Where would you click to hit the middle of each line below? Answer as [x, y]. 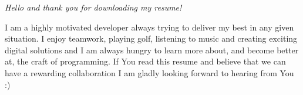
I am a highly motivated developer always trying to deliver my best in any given [149, 27]
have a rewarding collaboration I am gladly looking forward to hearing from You [149, 72]
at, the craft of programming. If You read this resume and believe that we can [145, 61]
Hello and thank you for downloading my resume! [93, 7]
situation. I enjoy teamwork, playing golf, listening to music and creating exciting [151, 38]
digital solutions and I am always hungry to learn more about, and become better [152, 50]
